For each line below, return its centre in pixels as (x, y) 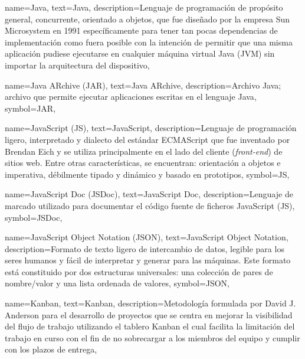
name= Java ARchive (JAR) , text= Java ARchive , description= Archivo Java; (143, 85)
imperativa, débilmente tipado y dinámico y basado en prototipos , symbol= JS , (147, 174)
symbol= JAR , (30, 108)
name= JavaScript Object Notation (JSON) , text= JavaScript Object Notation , (147, 237)
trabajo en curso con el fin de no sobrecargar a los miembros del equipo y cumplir (152, 337)
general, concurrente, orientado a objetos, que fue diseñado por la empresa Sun (147, 19)
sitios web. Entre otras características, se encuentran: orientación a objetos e (143, 163)
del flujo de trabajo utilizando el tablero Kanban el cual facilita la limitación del (150, 326)
